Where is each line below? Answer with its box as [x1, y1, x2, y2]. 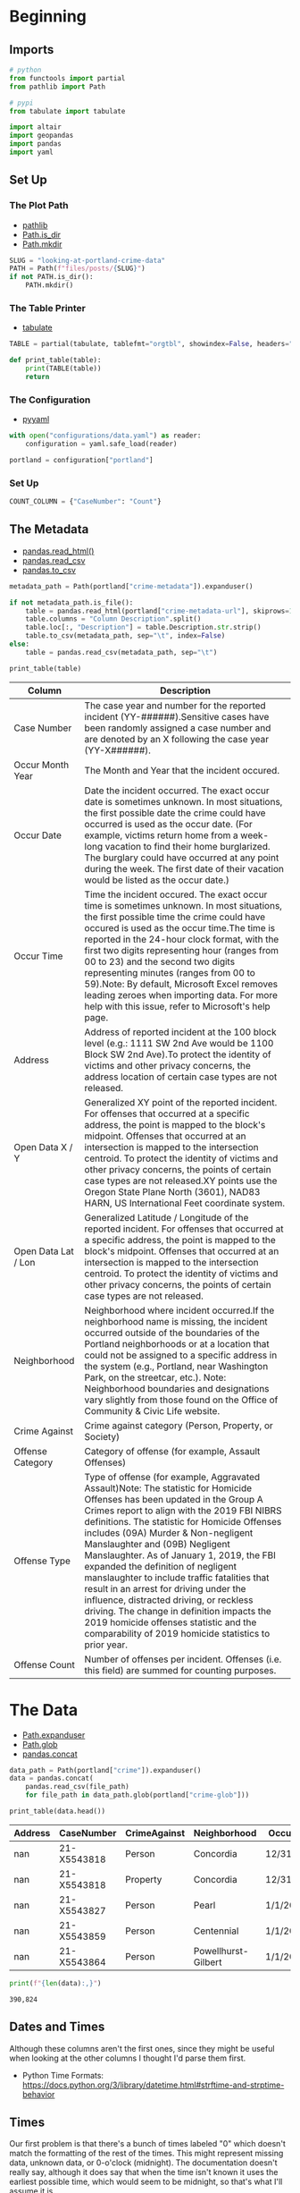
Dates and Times [9, 2019, 105, 2035]
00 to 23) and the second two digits [84, 955, 235, 968]
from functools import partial [9, 73, 126, 82]
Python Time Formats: [21, 2070, 104, 2080]
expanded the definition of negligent [84, 1560, 237, 1572]
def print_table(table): [9, 356, 102, 365]
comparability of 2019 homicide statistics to [84, 1627, 271, 1639]
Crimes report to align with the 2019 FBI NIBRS [84, 1504, 282, 1517]
